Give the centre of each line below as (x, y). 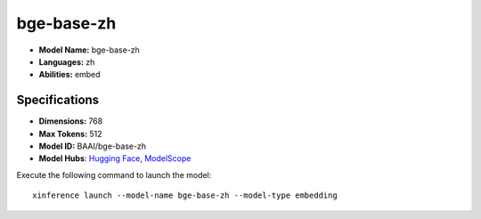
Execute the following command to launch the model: (114, 174)
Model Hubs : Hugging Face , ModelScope (115, 158)
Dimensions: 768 (71, 121)
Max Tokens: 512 (70, 134)
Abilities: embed (70, 75)
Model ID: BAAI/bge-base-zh (93, 146)
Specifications (58, 100)
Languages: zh (67, 61)
